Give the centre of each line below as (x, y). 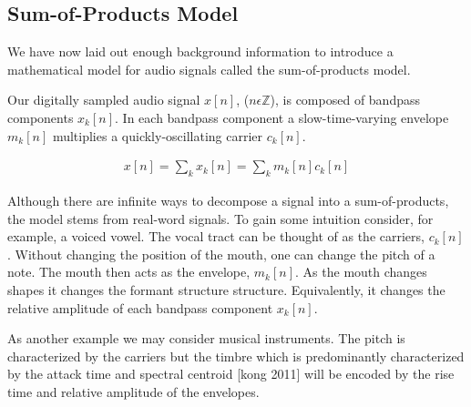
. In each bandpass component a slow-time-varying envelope (282, 117)
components (41, 117)
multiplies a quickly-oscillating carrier (158, 135)
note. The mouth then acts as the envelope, (129, 272)
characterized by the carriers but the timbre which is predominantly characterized (236, 356)
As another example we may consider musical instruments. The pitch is (206, 338)
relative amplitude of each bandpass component (140, 307)
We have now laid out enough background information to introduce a (200, 51)
